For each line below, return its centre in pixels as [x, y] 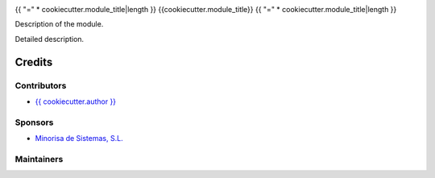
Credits [34, 62]
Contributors [41, 85]
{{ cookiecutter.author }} [76, 101]
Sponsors [34, 122]
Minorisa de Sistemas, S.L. [79, 139]
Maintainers [39, 159]
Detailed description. [50, 39]
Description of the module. [59, 24]
